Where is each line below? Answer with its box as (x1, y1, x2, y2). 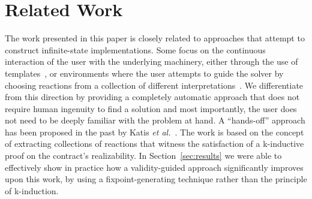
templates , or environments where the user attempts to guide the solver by (5, 67, 284, 79)
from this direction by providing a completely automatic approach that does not (5, 91, 300, 103)
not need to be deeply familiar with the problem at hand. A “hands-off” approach (5, 114, 305, 126)
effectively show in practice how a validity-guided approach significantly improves (5, 161, 304, 173)
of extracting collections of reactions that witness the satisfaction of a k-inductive (5, 137, 304, 150)
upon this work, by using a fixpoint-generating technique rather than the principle (5, 173, 307, 185)
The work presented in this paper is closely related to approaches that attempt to (5, 32, 305, 44)
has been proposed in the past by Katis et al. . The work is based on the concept (5, 125, 304, 138)
